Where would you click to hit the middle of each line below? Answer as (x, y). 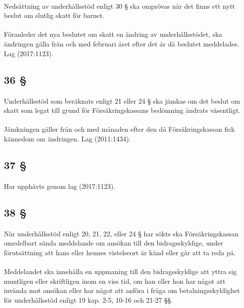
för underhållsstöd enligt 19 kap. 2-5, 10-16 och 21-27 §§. (88, 300)
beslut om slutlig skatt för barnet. (54, 15)
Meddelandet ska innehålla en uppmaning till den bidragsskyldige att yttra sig (120, 271)
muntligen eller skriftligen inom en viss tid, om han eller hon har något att (115, 281)
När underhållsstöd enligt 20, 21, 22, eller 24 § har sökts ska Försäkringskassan (121, 233)
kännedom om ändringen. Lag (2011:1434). (67, 138)
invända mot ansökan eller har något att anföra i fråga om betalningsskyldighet (122, 290)
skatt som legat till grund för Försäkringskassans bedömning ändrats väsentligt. (122, 110)
